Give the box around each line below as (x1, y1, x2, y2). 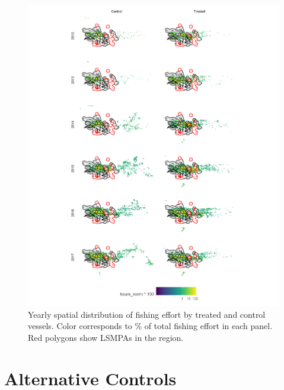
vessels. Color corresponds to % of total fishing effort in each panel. (28, 320, 273, 332)
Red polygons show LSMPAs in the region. (28, 331, 184, 343)
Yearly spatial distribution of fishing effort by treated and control (28, 308, 266, 320)
